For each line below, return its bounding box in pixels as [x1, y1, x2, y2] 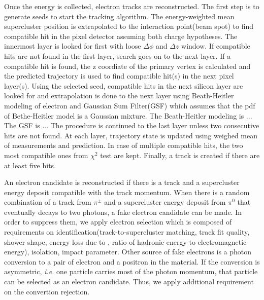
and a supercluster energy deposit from [104, 197, 226, 207]
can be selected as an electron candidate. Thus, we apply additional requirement [4, 276, 254, 287]
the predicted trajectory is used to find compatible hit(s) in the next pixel [4, 70, 234, 81]
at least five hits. [4, 160, 56, 170]
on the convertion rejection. [4, 286, 90, 296]
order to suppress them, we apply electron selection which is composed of [4, 216, 232, 227]
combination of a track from [4, 197, 91, 207]
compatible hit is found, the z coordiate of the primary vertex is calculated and [4, 60, 251, 71]
